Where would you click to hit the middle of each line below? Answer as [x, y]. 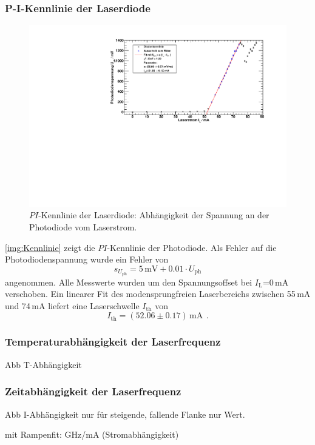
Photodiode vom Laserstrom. [83, 227]
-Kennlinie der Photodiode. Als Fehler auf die [192, 247]
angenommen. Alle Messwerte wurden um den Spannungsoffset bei [129, 282]
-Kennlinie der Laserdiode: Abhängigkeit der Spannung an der [154, 215]
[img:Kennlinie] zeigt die [50, 247]
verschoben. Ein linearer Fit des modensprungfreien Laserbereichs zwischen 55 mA [158, 294]
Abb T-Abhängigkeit [43, 364]
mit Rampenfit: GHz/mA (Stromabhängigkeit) [92, 434]
